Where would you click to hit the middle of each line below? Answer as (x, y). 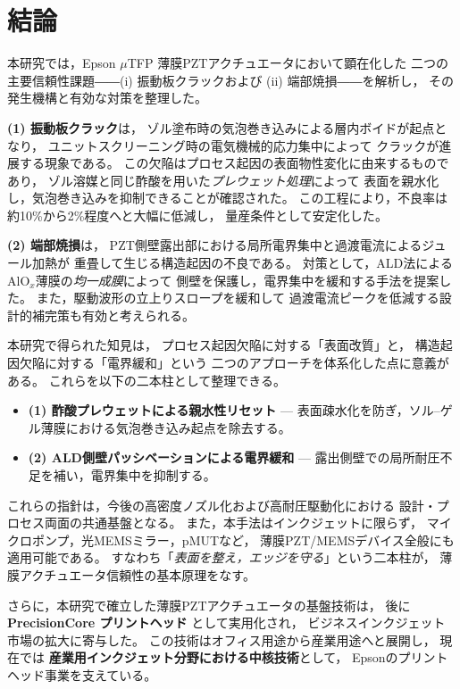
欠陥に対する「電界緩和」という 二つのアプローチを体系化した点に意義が (234, 363)
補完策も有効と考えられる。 (113, 315)
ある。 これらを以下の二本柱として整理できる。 (146, 380)
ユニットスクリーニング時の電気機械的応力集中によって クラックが (243, 145)
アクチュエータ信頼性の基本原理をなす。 (137, 574)
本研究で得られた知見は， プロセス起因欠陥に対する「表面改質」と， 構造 (224, 345)
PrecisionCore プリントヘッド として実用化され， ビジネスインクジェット (226, 623)
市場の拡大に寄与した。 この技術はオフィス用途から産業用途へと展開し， (222, 639)
